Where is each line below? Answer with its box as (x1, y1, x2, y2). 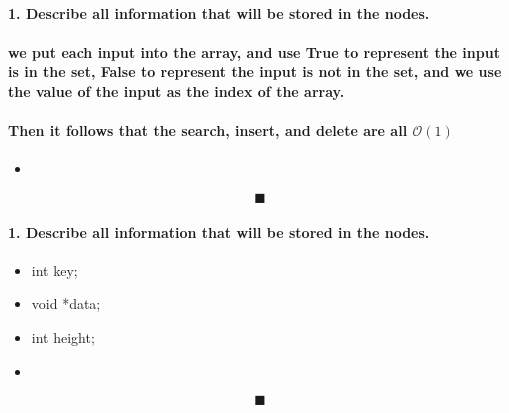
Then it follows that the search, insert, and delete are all (8, 120, 408, 141)
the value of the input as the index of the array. (8, 80, 345, 101)
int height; (31, 326, 95, 347)
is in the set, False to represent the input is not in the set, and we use (8, 61, 502, 82)
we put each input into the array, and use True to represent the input (8, 41, 500, 62)
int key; (31, 259, 78, 280)
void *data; (31, 293, 101, 314)
